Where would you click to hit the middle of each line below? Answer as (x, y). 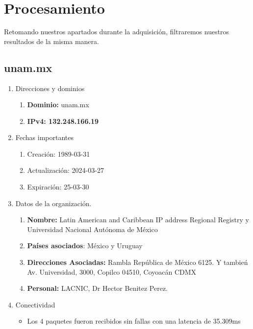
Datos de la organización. (53, 203)
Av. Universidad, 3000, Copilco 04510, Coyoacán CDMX (112, 271)
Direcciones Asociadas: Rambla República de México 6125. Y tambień (138, 262)
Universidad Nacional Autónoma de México (92, 229)
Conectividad (35, 304)
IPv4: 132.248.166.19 (63, 121)
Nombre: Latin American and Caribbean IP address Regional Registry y (138, 220)
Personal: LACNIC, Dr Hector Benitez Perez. (98, 288)
